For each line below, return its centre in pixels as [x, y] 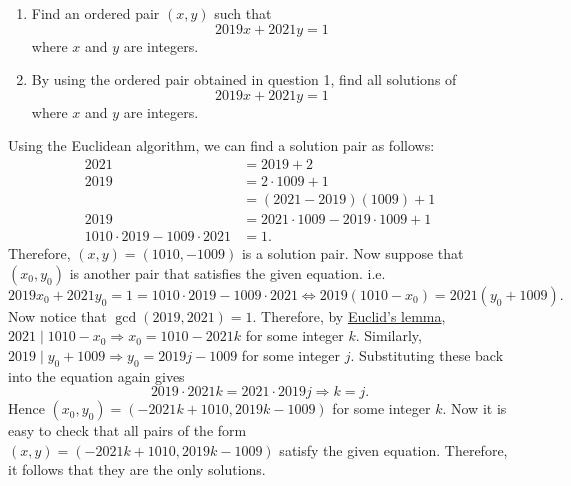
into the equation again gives [96, 375]
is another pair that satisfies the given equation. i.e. [227, 272]
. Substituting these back [427, 354]
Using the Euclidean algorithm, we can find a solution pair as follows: [221, 145]
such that [243, 13]
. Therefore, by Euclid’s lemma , [349, 315]
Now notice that [57, 315]
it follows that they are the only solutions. [137, 469]
